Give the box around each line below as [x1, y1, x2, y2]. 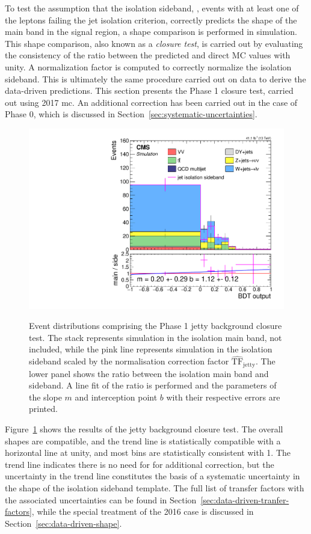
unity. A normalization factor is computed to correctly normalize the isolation [5, 60, 292, 73]
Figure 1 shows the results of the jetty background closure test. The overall [5, 423, 283, 435]
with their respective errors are [166, 390, 280, 403]
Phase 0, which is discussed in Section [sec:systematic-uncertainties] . [5, 108, 257, 120]
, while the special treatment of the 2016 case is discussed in [31, 505, 254, 518]
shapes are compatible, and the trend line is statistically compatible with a [5, 434, 281, 447]
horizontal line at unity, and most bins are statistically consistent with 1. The [5, 446, 291, 459]
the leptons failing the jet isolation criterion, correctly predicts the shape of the [5, 13, 297, 26]
